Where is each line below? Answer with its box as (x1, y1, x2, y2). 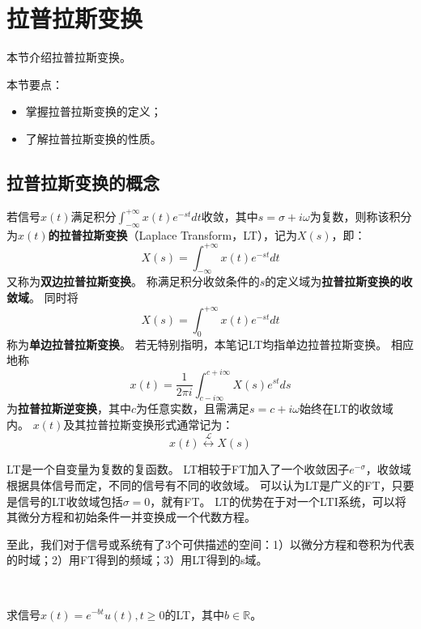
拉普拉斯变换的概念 (6, 169, 159, 194)
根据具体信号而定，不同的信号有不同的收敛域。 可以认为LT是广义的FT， (6, 476, 392, 493)
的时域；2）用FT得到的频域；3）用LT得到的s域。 (6, 551, 268, 568)
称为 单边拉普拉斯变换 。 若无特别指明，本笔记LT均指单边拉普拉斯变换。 (6, 335, 388, 352)
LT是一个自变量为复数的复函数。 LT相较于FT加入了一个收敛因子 (6, 461, 350, 478)
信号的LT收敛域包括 (17, 492, 123, 509)
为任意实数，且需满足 (136, 400, 250, 417)
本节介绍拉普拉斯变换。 (6, 49, 131, 66)
